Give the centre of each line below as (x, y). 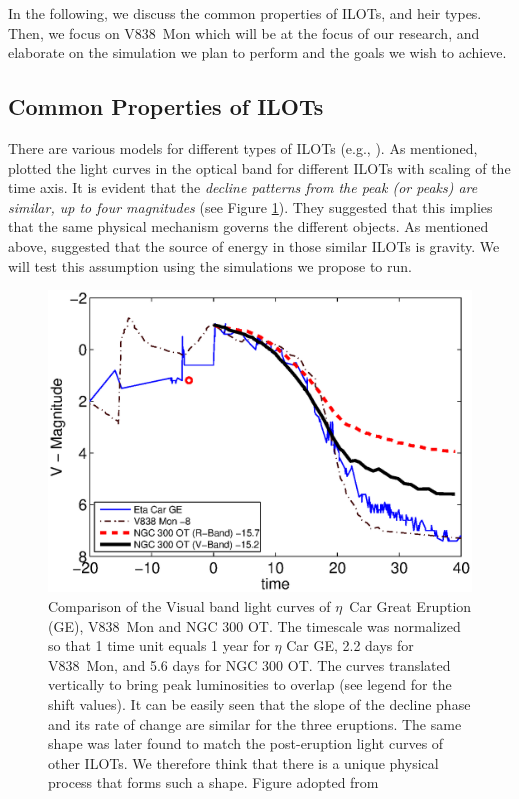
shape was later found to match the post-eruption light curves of (246, 743)
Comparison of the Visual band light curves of (189, 606)
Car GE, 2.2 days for (350, 645)
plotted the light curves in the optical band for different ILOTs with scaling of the (259, 167)
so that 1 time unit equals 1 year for (159, 645)
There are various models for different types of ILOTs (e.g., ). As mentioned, (243, 147)
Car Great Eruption (410, 606)
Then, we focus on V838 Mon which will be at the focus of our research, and (244, 32)
